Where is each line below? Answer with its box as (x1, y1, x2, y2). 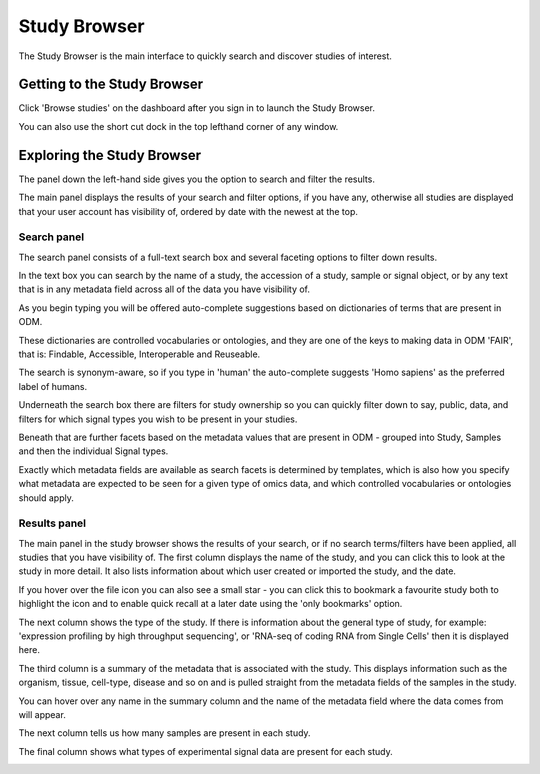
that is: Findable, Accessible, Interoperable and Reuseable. (18, 348, 261, 360)
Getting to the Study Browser (18, 76, 204, 93)
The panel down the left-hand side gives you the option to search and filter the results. (18, 173, 375, 185)
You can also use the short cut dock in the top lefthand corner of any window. (18, 120, 339, 132)
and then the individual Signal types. (18, 445, 169, 457)
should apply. (18, 491, 74, 504)
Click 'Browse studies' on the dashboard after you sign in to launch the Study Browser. (18, 102, 375, 114)
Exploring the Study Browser (18, 146, 202, 164)
